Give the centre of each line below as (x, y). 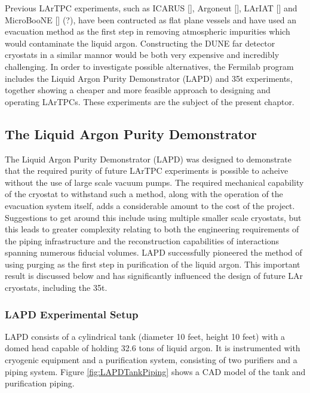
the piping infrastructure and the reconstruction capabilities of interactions (142, 240)
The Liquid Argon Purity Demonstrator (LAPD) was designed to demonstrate (148, 159)
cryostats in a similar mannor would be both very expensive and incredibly (142, 55)
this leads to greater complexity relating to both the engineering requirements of (152, 229)
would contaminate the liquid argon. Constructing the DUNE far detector (140, 43)
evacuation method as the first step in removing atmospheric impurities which (148, 31)
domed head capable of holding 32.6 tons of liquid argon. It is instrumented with (153, 348)
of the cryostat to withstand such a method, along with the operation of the (144, 194)
